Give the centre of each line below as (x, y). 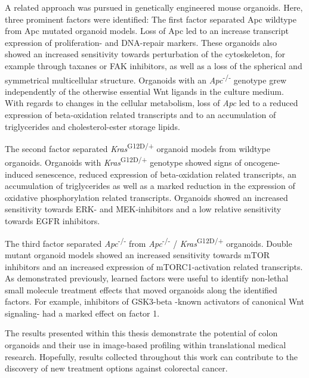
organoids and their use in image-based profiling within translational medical (146, 345)
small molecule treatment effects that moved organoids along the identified (141, 289)
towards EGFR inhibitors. (52, 221)
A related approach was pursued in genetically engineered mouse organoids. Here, (154, 7)
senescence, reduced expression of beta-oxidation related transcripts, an (166, 174)
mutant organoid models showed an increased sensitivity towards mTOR (137, 254)
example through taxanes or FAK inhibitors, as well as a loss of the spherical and (154, 65)
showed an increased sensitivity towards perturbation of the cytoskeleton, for (145, 54)
